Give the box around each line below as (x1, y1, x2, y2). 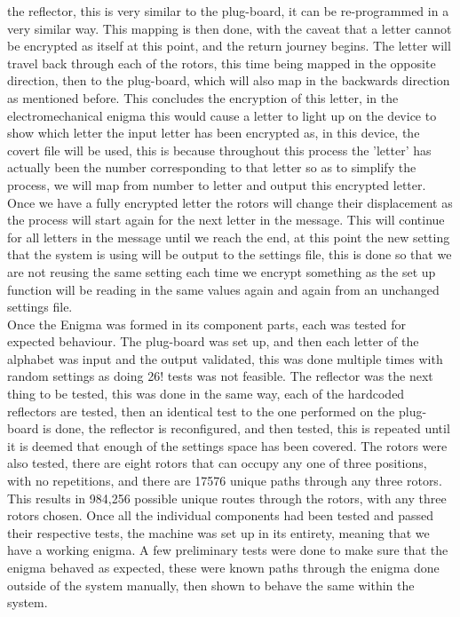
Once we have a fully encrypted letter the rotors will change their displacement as (7, 193, 453, 211)
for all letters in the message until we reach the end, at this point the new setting (7, 227, 450, 246)
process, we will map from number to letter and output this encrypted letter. (7, 175, 426, 194)
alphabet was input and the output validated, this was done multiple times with (7, 349, 443, 368)
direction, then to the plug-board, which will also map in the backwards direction (7, 71, 450, 90)
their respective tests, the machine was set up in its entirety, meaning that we (7, 523, 430, 542)
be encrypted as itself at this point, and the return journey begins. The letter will (7, 36, 451, 55)
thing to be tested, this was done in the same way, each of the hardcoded (7, 384, 405, 403)
